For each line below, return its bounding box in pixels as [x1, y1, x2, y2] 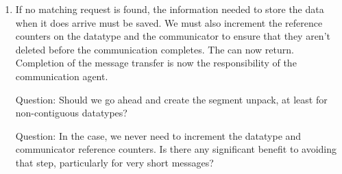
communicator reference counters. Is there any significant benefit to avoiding [15, 142, 337, 156]
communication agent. [15, 69, 108, 83]
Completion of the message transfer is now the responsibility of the [15, 55, 297, 70]
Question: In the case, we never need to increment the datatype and [15, 128, 302, 142]
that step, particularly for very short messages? [15, 155, 214, 169]
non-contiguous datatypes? [15, 105, 127, 120]
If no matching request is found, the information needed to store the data [15, 2, 324, 16]
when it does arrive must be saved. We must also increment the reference [15, 15, 323, 29]
